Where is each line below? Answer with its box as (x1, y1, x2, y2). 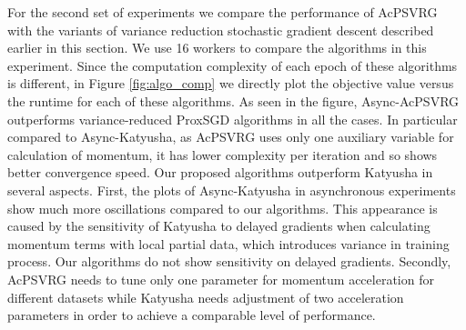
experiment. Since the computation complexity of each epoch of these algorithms (7, 55, 458, 75)
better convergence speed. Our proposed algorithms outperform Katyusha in (7, 163, 433, 182)
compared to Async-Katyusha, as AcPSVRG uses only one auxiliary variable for (7, 127, 454, 146)
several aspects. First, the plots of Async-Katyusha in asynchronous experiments (7, 180, 456, 199)
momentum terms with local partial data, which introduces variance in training (7, 234, 450, 253)
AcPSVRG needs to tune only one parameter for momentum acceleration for (7, 269, 434, 288)
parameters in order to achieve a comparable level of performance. (7, 305, 376, 325)
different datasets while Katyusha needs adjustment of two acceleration (7, 287, 404, 306)
